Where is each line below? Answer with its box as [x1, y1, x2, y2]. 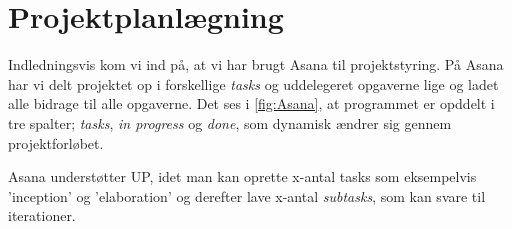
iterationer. [8, 205, 76, 226]
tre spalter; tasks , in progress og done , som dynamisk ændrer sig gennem [8, 112, 452, 133]
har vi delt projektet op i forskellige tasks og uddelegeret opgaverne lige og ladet [8, 73, 499, 94]
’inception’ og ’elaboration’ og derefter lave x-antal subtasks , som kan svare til [8, 185, 486, 206]
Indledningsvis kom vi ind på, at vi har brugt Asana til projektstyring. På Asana [8, 54, 504, 75]
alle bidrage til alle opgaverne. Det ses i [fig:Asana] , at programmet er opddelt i [8, 93, 495, 114]
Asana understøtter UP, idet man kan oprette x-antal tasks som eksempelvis [8, 166, 477, 187]
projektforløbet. [8, 132, 104, 153]
